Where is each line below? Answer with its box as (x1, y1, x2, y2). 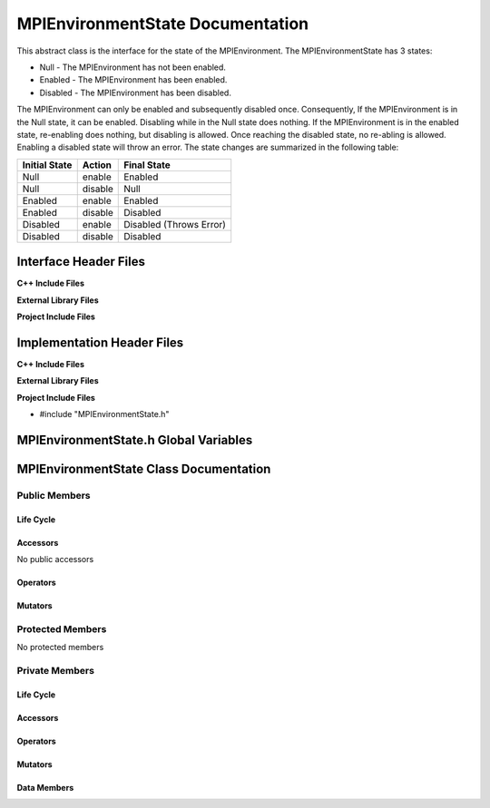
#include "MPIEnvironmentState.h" (39, 409, 170, 420)
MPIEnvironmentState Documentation (16, 14, 309, 34)
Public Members (16, 489, 91, 501)
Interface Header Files (16, 254, 145, 269)
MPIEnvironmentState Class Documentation (16, 461, 271, 476)
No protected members (16, 642, 104, 653)
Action (82, 159, 113, 171)
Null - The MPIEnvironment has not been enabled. (39, 62, 227, 73)
